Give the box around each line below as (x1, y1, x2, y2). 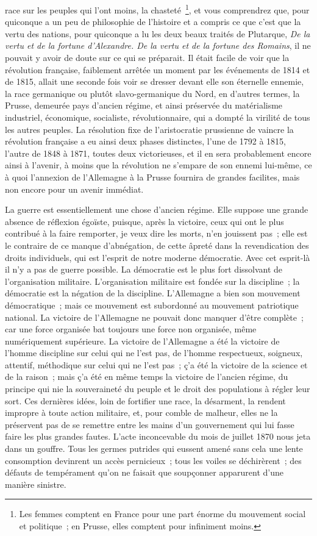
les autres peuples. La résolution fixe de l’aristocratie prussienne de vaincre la (5, 123, 294, 135)
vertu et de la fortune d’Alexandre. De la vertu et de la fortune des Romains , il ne (5, 39, 311, 52)
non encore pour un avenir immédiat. (5, 182, 144, 195)
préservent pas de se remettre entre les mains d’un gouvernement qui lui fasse (5, 418, 294, 431)
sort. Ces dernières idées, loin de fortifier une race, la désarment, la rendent (5, 394, 286, 407)
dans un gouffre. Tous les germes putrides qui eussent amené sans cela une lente (5, 442, 303, 455)
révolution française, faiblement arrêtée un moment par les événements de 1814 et (5, 63, 310, 76)
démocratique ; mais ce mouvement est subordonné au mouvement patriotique (5, 298, 299, 311)
